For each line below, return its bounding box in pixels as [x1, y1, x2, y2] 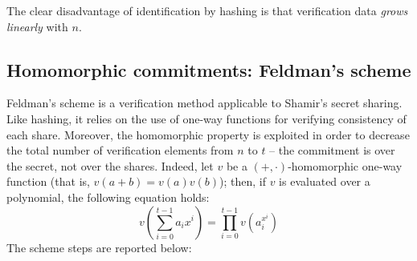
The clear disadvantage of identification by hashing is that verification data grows [6, 2, 408, 18]
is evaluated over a [279, 173, 370, 190]
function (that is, [6, 173, 90, 190]
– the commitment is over [269, 142, 395, 159]
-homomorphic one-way [288, 157, 403, 174]
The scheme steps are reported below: [6, 239, 192, 255]
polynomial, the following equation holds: [6, 188, 210, 205]
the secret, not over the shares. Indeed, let [6, 157, 214, 174]
